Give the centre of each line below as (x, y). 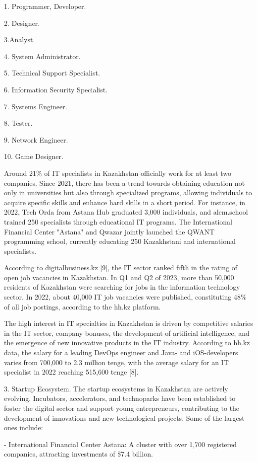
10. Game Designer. (34, 156)
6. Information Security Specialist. (56, 89)
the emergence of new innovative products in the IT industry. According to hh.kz (127, 343)
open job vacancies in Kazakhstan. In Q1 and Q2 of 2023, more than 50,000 (119, 277)
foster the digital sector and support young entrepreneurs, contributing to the (122, 408)
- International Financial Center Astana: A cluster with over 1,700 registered (121, 444)
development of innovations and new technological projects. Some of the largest (124, 418)
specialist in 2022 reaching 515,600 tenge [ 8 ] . (71, 372)
